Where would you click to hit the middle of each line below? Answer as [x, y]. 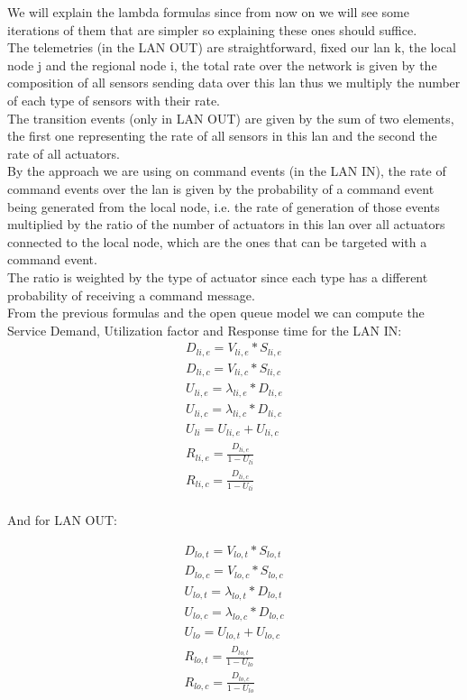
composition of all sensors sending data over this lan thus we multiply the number [234, 83]
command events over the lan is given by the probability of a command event [221, 188]
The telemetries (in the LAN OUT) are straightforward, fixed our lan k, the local [232, 47]
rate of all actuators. [64, 153]
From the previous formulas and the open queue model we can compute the [216, 313]
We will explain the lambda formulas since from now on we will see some [208, 12]
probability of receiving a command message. [131, 295]
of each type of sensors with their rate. [114, 100]
